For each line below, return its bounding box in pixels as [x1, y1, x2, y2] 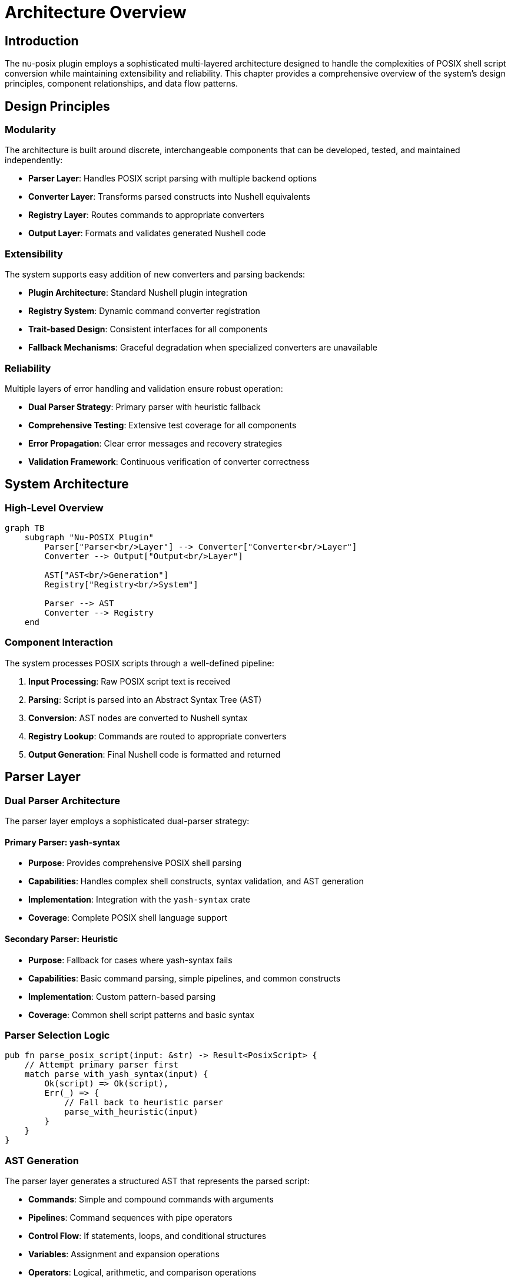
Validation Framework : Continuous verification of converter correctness [28, 456, 310, 467]
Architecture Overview [5, 2, 187, 22]
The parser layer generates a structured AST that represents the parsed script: [5, 1176, 310, 1187]
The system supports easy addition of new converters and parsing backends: [5, 269, 306, 280]
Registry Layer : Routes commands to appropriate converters [28, 210, 264, 220]
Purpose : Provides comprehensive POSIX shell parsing [28, 858, 242, 868]
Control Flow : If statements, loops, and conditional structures [28, 1231, 267, 1241]
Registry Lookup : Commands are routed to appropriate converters [28, 731, 287, 741]
